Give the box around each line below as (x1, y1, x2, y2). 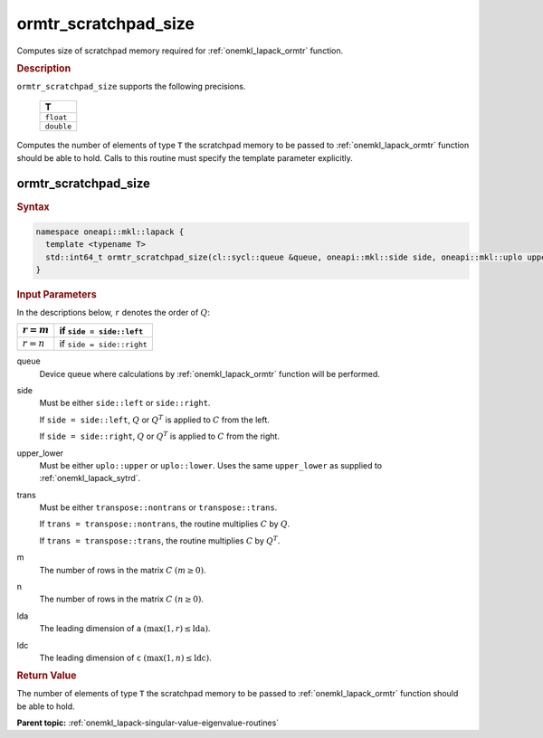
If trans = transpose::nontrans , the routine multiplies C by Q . (39, 518, 291, 529)
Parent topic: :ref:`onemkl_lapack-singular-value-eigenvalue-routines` (16, 717, 280, 728)
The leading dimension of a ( (39, 623, 148, 634)
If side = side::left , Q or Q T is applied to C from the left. (39, 413, 271, 425)
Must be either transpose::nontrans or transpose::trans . (39, 502, 278, 513)
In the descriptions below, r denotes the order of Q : (16, 307, 210, 317)
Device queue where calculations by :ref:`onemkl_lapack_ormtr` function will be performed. (39, 368, 380, 379)
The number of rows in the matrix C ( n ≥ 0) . (39, 593, 204, 605)
